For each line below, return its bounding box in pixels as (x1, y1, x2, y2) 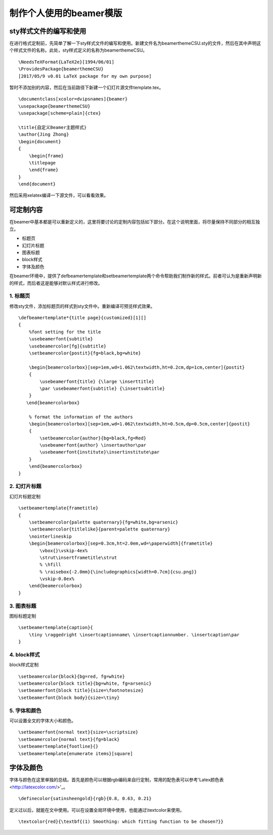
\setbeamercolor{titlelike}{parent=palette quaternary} (28, 526, 170, 532)
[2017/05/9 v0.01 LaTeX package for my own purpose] (18, 73, 152, 79)
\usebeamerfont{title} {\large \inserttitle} (39, 378, 154, 384)
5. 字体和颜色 (9, 707, 41, 714)
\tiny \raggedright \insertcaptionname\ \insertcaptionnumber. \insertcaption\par (28, 632, 240, 637)
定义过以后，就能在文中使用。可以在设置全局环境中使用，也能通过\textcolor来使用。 (9, 807, 185, 813)
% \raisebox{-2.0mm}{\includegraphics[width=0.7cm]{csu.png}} (39, 569, 197, 575)
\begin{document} (18, 139, 61, 144)
